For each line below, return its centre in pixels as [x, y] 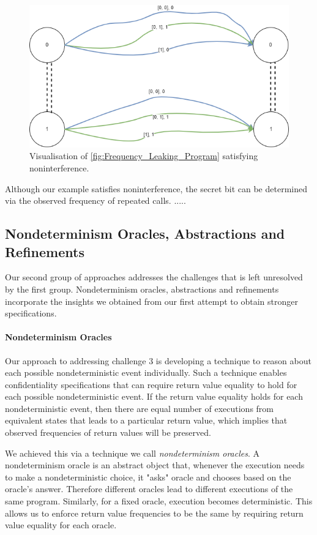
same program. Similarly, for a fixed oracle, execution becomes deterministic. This [159, 501]
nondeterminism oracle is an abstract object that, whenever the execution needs [155, 465]
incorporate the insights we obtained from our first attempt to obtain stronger [151, 301]
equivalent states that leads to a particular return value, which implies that [146, 420]
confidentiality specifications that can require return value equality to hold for [151, 384]
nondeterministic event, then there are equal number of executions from [140, 408]
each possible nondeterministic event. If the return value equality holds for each [154, 396]
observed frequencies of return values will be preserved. [108, 432]
